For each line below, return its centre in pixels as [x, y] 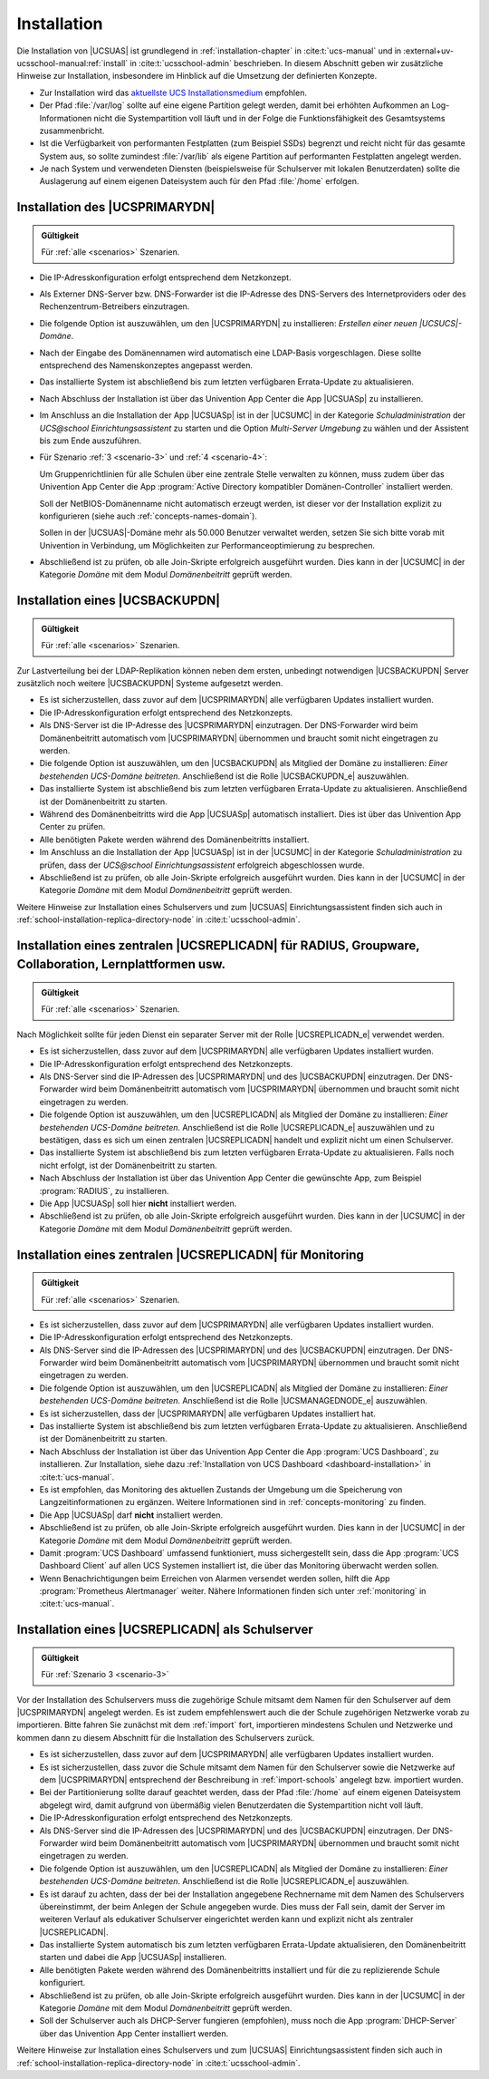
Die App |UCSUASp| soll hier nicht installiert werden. [138, 1203]
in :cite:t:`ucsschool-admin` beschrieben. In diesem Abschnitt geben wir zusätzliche [287, 63]
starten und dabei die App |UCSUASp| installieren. [133, 1958]
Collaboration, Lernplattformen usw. [121, 964]
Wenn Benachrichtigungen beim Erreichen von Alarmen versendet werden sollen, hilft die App [215, 1579]
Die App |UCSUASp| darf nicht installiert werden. [131, 1515]
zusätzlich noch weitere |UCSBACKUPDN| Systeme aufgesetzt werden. [150, 684]
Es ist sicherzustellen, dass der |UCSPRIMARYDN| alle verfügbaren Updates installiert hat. [207, 1414]
